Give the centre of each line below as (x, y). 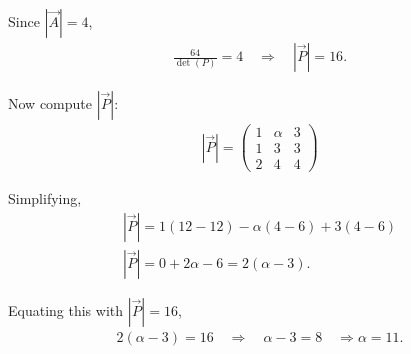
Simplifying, (45, 198)
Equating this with (66, 309)
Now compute (50, 103)
